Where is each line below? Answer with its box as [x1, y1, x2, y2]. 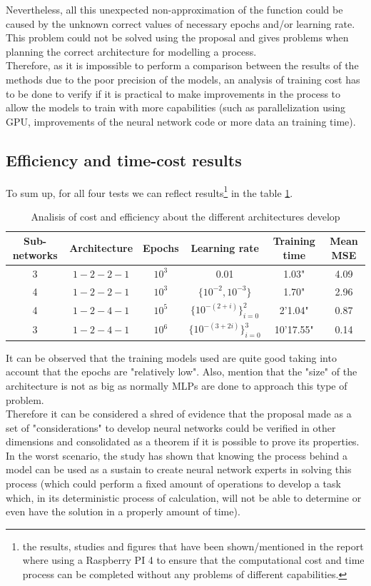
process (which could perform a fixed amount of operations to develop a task [6, 476, 341, 491]
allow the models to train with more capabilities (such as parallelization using [6, 100, 346, 115]
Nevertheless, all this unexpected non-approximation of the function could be [6, 2, 343, 16]
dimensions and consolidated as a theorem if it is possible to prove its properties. [6, 434, 360, 449]
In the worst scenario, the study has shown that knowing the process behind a [6, 448, 347, 463]
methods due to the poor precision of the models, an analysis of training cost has [6, 71, 360, 86]
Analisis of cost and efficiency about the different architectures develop [31, 208, 340, 223]
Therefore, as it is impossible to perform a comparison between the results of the [6, 58, 359, 73]
